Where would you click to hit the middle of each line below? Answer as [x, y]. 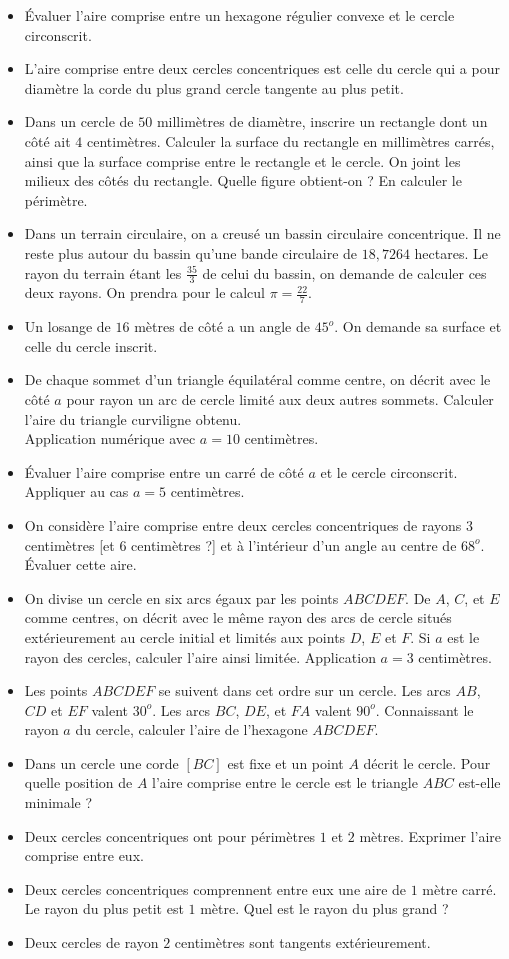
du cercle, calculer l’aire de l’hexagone [191, 729]
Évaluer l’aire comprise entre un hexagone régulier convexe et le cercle [239, 15]
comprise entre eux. [84, 855]
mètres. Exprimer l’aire [430, 835]
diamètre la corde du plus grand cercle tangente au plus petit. [214, 87]
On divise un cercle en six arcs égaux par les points [181, 597]
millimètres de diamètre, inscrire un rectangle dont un [322, 121]
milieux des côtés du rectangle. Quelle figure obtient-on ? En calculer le [243, 180]
